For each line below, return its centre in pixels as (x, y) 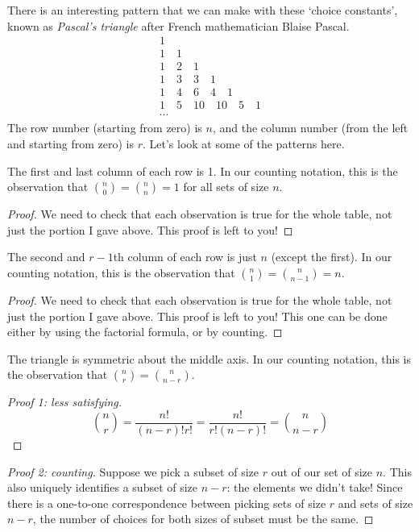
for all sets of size (226, 187)
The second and (46, 257)
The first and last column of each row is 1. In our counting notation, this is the (203, 170)
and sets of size (375, 503)
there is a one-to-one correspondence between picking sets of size (167, 503)
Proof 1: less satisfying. (65, 402)
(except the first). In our (332, 257)
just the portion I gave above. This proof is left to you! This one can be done (197, 316)
